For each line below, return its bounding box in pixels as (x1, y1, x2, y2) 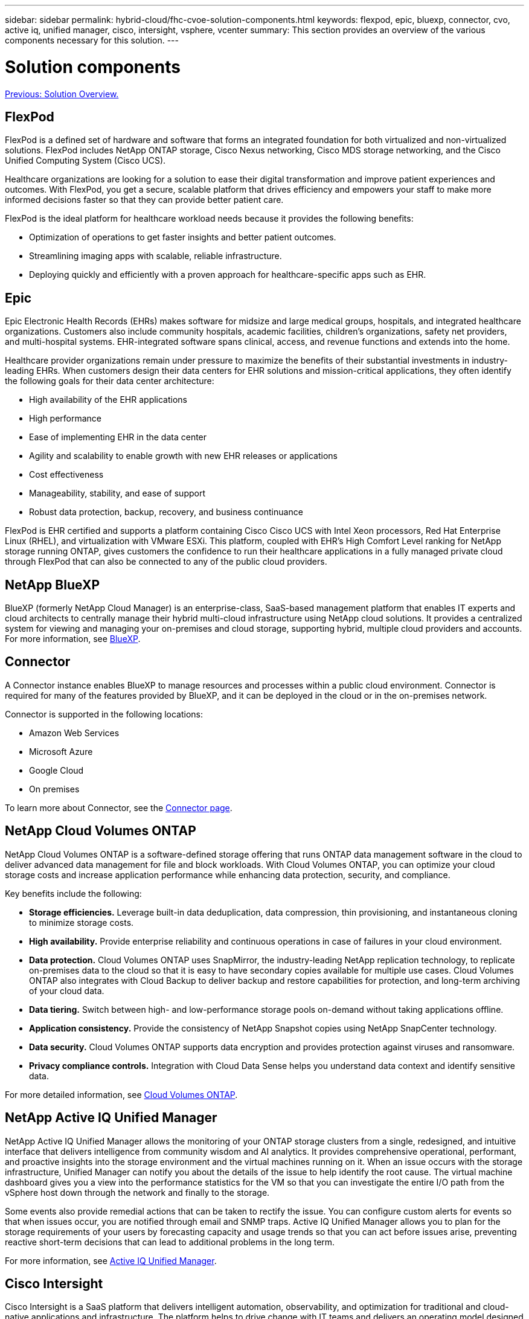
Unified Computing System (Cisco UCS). (5, 155, 166, 166)
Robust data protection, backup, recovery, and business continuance (29, 507, 303, 518)
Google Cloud (29, 765, 84, 775)
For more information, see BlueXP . (5, 634, 141, 644)
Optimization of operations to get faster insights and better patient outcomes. (29, 232, 336, 243)
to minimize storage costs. (29, 917, 134, 928)
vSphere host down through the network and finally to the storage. (5, 1187, 270, 1198)
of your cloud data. (29, 985, 104, 996)
